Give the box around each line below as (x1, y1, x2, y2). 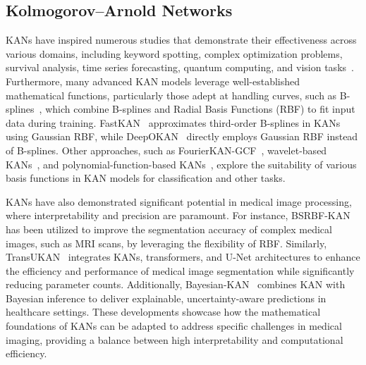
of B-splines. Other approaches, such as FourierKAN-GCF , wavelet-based (6, 142, 327, 157)
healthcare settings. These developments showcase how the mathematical (6, 304, 321, 319)
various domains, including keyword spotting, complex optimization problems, (6, 46, 343, 61)
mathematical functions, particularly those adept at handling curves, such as (6, 87, 337, 102)
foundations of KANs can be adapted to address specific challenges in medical (6, 318, 342, 333)
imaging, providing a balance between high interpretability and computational (6, 332, 343, 347)
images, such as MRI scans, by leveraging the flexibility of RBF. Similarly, (6, 235, 327, 250)
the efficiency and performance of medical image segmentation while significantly (6, 263, 355, 278)
